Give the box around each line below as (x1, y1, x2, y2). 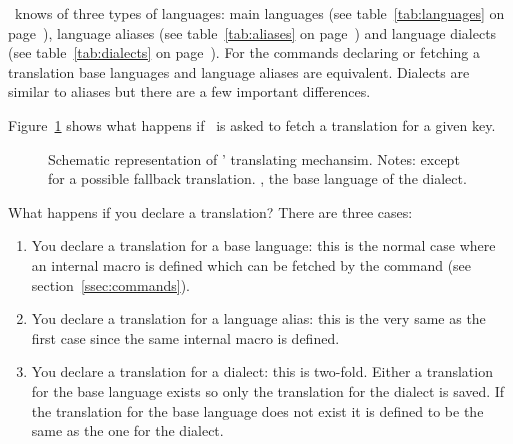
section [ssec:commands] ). (31, 274, 190, 295)
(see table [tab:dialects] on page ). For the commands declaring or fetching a (8, 42, 480, 63)
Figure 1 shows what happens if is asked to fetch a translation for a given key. (8, 114, 496, 135)
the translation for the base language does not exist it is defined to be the (31, 400, 484, 421)
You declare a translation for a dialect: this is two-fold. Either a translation (31, 361, 493, 382)
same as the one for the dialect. (31, 420, 224, 441)
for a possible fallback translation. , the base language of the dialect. (48, 168, 467, 189)
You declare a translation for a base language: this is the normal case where (31, 235, 496, 256)
